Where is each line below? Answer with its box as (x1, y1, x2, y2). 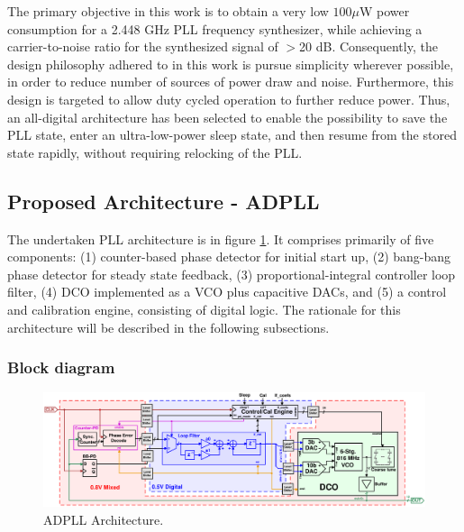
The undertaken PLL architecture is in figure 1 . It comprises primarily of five (7, 229, 434, 248)
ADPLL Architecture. (43, 510, 164, 529)
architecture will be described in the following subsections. (7, 317, 330, 336)
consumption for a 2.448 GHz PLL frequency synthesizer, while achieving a (7, 19, 423, 38)
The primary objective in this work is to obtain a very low (7, 2, 329, 20)
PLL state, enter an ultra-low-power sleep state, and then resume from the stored (7, 125, 457, 144)
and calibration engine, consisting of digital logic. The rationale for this (7, 299, 401, 318)
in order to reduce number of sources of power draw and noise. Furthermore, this (7, 72, 454, 91)
